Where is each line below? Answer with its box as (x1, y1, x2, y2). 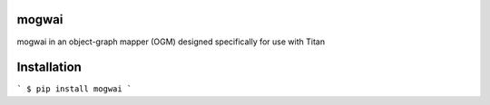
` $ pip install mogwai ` (16, 84, 132, 94)
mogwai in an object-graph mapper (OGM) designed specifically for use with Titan (16, 36, 326, 47)
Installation (16, 60, 82, 75)
